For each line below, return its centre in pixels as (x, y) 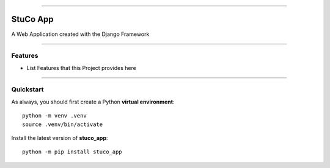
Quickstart (28, 89)
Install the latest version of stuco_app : (60, 138)
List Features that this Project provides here (82, 68)
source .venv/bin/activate (63, 124)
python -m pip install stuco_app (72, 152)
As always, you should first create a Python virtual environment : (93, 102)
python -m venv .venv (54, 116)
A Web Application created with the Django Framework (80, 34)
